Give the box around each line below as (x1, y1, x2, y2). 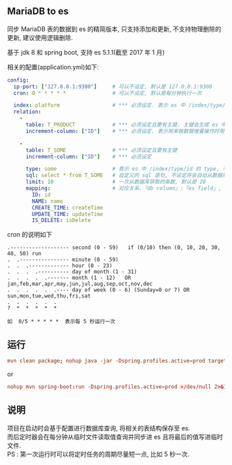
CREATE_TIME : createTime (32, 204, 104, 211)
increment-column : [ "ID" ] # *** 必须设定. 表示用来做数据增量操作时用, (25, 127, 228, 134)
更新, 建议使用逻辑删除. (7, 33, 74, 42)
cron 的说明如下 (7, 230, 52, 239)
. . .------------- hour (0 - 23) (7, 262, 113, 269)
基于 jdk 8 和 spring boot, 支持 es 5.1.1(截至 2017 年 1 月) (7, 48, 165, 56)
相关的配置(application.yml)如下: (7, 62, 99, 71)
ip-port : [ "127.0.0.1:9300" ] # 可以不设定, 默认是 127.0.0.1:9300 (13, 83, 213, 90)
